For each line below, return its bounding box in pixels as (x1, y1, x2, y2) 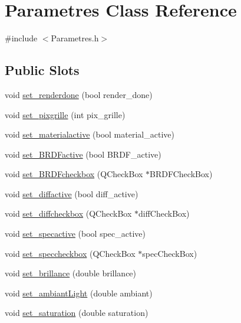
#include (5, 32, 38, 44)
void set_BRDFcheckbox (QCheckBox (5, 168, 143, 180)
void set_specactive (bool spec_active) (5, 227, 146, 240)
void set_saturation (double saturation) (5, 306, 148, 319)
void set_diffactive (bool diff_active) (5, 187, 138, 200)
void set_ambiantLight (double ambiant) (5, 286, 153, 299)
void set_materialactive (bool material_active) (5, 128, 174, 141)
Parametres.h (51, 32, 99, 44)
